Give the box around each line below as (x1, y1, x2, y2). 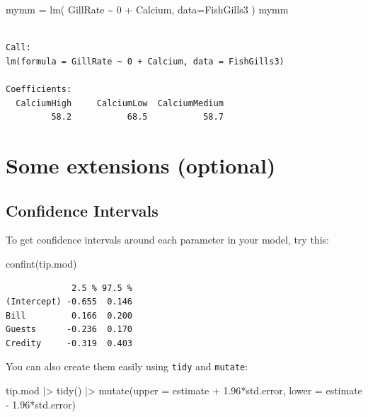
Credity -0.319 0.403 (6, 338, 132, 348)
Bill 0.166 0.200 (6, 310, 132, 321)
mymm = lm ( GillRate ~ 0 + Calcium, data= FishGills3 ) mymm (6, 2, 289, 16)
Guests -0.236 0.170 (6, 324, 132, 335)
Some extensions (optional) (6, 150, 276, 179)
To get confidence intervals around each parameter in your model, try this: (6, 232, 329, 247)
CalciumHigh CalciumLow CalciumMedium (16, 98, 224, 108)
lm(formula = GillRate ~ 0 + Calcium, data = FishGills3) (6, 56, 284, 67)
